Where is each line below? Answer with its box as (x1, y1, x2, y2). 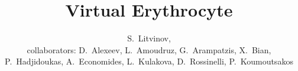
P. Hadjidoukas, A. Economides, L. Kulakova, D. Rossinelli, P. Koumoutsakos (5, 55, 293, 67)
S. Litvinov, (127, 32, 171, 44)
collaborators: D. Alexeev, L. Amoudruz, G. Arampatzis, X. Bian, (27, 43, 271, 56)
